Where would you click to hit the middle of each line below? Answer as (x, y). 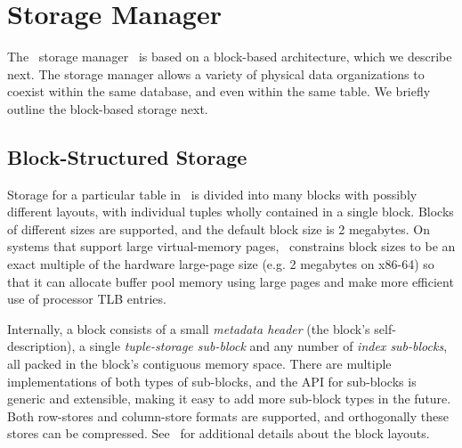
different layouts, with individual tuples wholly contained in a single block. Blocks (231, 212)
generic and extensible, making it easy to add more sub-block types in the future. (229, 399)
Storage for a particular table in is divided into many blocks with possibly (212, 194)
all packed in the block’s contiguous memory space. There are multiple (199, 364)
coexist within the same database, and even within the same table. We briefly (219, 91)
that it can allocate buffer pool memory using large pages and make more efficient (231, 281)
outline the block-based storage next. (108, 108)
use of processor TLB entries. (87, 299)
